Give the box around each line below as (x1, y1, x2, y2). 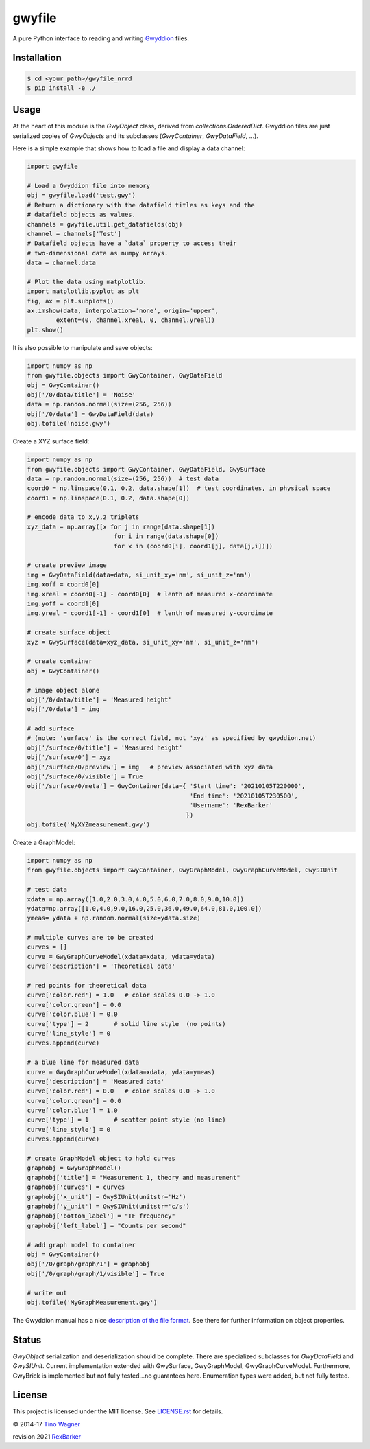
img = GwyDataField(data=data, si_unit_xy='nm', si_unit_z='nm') (27, 570, 251, 579)
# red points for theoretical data (27, 982, 147, 990)
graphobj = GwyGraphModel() (27, 1164, 121, 1172)
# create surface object (27, 629, 111, 636)
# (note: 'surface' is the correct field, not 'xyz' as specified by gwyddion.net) (27, 734, 317, 742)
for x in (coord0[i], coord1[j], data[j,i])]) (113, 542, 273, 550)
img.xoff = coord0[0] (27, 581, 100, 588)
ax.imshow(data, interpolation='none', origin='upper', (27, 307, 219, 315)
